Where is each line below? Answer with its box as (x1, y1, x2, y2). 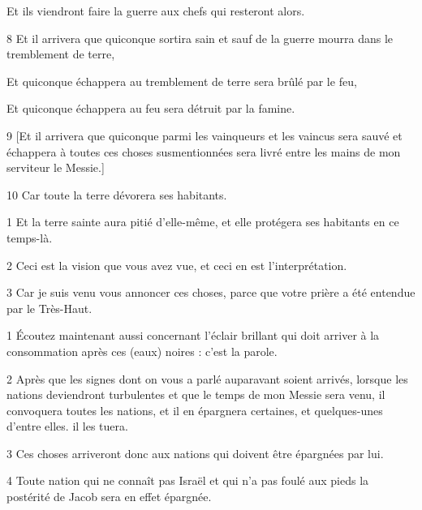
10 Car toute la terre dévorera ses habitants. (6, 186, 227, 203)
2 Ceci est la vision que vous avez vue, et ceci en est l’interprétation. (6, 256, 347, 273)
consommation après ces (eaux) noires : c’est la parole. (6, 342, 278, 359)
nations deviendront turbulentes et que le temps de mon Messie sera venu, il (6, 386, 385, 403)
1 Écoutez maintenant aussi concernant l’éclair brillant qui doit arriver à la (6, 327, 380, 344)
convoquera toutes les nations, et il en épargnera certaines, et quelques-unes (6, 401, 383, 418)
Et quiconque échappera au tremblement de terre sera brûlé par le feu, (6, 72, 357, 89)
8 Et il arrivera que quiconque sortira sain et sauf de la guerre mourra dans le (6, 29, 394, 46)
